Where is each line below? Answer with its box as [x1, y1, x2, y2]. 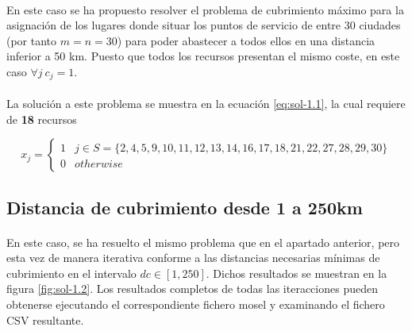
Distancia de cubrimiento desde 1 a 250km [6, 194, 363, 219]
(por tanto [6, 32, 57, 48]
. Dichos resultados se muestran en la [206, 264, 387, 281]
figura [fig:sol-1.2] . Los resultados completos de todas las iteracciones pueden [6, 280, 378, 297]
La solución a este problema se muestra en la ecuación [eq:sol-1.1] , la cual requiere [6, 95, 406, 112]
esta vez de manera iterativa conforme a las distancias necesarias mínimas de [6, 249, 380, 266]
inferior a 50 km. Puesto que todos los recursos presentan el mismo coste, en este [6, 48, 400, 64]
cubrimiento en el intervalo [6, 264, 137, 281]
